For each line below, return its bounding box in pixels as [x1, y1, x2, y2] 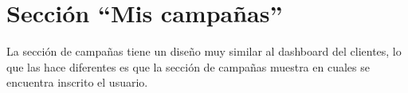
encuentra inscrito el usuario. [6, 74, 148, 91]
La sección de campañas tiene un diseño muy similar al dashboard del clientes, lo [6, 43, 402, 60]
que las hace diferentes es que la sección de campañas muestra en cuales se [6, 58, 370, 75]
